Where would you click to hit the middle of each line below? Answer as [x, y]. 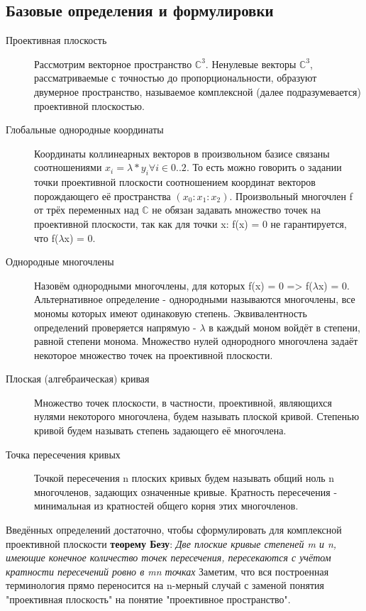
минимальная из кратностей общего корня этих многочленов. [166, 506]
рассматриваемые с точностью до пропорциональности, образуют [176, 78]
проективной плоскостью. [89, 105]
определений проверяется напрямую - [115, 327]
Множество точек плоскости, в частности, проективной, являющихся [183, 402]
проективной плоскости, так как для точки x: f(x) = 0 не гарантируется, [190, 223]
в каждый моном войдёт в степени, [284, 327]
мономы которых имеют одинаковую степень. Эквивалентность [171, 313]
